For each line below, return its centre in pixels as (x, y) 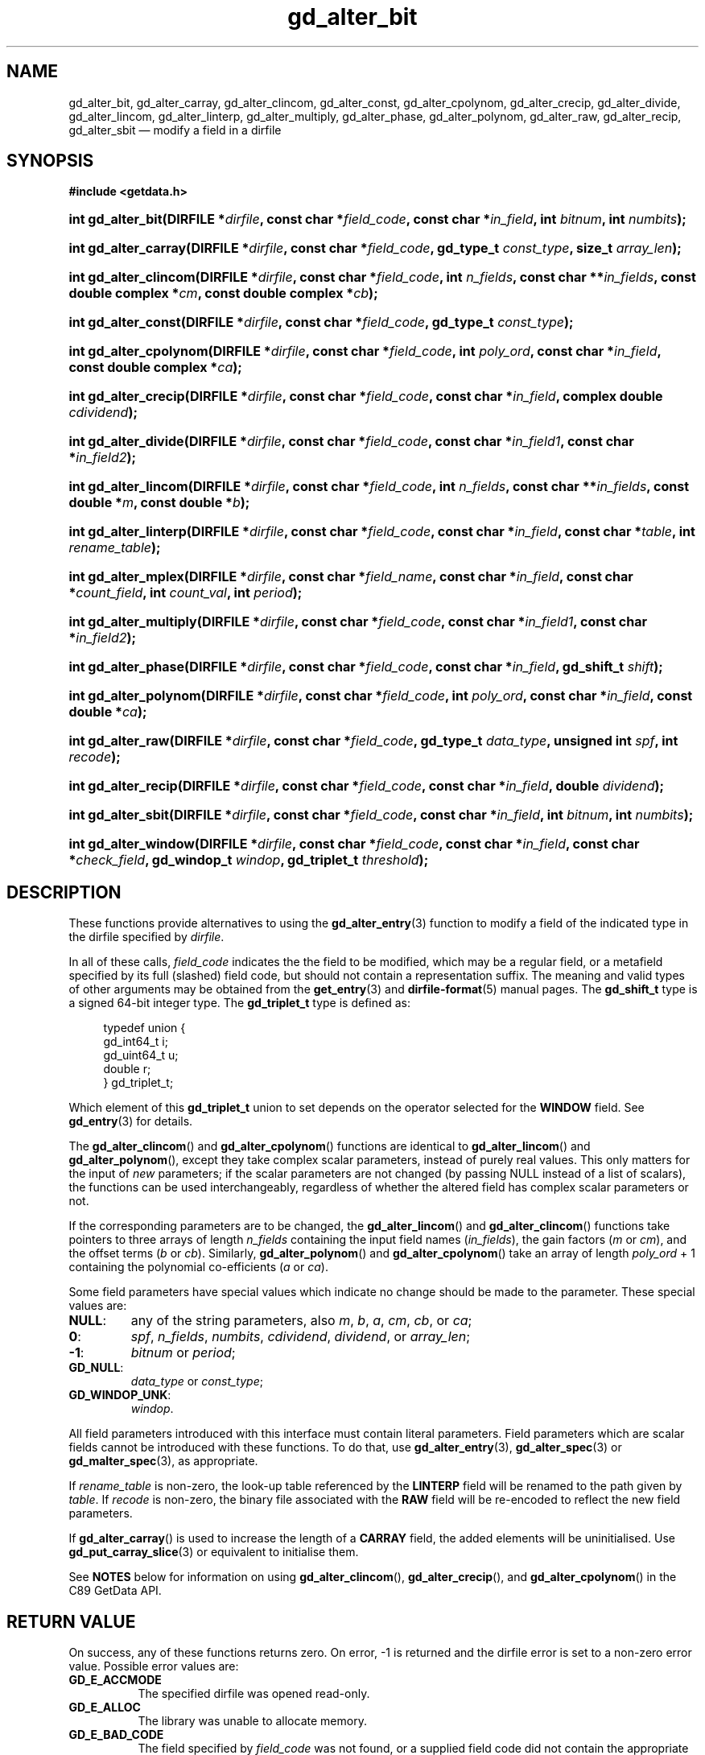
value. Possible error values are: (154, 1666)
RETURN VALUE (71, 1621)
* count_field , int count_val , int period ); (186, 593)
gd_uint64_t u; (141, 1055)
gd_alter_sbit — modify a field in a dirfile (175, 130)
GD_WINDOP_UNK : (120, 1395)
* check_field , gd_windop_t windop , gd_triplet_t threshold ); (249, 860)
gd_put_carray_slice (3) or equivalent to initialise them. (214, 1552)
